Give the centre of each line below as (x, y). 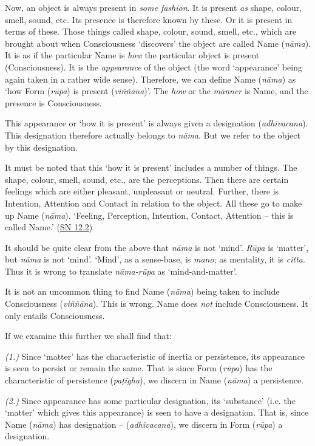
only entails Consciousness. (55, 315)
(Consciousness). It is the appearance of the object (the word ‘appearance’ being (154, 67)
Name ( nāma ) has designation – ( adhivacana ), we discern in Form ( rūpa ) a (144, 424)
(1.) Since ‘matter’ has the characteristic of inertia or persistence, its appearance (155, 356)
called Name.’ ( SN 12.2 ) (49, 227)
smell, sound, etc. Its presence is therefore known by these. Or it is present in (149, 19)
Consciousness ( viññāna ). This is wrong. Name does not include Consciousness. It (157, 304)
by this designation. (41, 147)
